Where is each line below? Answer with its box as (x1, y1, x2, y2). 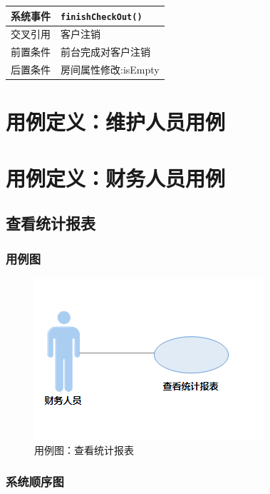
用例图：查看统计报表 (34, 442, 134, 457)
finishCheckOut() (61, 11, 142, 22)
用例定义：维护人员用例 (6, 107, 226, 136)
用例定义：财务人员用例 (6, 163, 226, 192)
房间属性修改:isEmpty (61, 62, 160, 77)
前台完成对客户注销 (61, 44, 150, 59)
